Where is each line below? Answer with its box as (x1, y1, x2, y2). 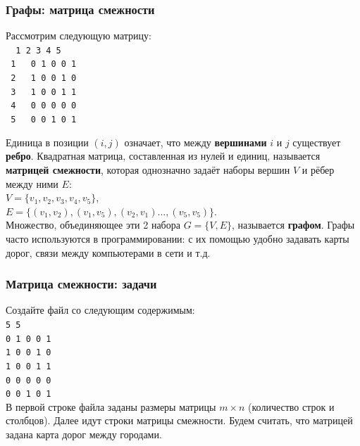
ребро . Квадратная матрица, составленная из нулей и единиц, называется (6, 148, 321, 163)
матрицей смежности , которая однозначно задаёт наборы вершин (6, 162, 290, 177)
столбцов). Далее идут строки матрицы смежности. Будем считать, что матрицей (6, 413, 353, 428)
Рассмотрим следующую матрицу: (6, 28, 151, 43)
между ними (6, 176, 58, 191)
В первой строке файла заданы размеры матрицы (6, 399, 216, 414)
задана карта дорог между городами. (6, 427, 162, 442)
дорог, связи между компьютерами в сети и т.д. (6, 245, 211, 260)
